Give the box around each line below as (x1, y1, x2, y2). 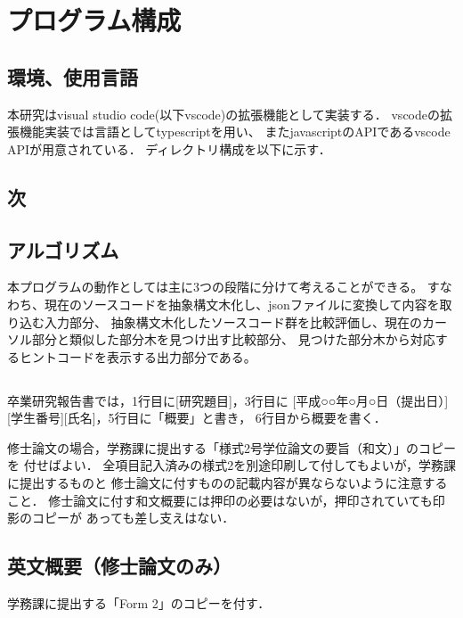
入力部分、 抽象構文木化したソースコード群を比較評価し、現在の (44, 312, 422, 331)
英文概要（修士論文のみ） (7, 552, 231, 580)
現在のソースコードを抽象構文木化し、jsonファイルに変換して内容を (44, 294, 440, 313)
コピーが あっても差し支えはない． (31, 508, 235, 527)
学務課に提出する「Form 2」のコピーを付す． (7, 594, 271, 613)
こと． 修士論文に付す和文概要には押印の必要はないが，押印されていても (7, 490, 433, 509)
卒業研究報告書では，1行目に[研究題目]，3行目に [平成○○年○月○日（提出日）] (7, 391, 449, 409)
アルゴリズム (7, 235, 119, 263)
